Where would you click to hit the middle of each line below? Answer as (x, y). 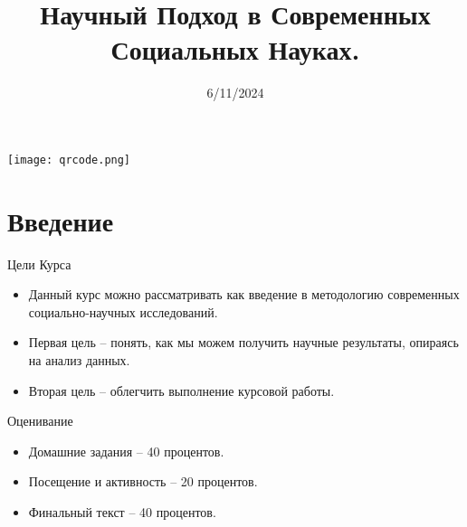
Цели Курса (39, 263)
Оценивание (40, 421)
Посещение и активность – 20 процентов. (143, 481)
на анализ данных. (79, 360)
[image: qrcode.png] (69, 160)
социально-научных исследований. (123, 311)
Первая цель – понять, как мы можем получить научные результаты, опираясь (243, 342)
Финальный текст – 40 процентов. (122, 512)
